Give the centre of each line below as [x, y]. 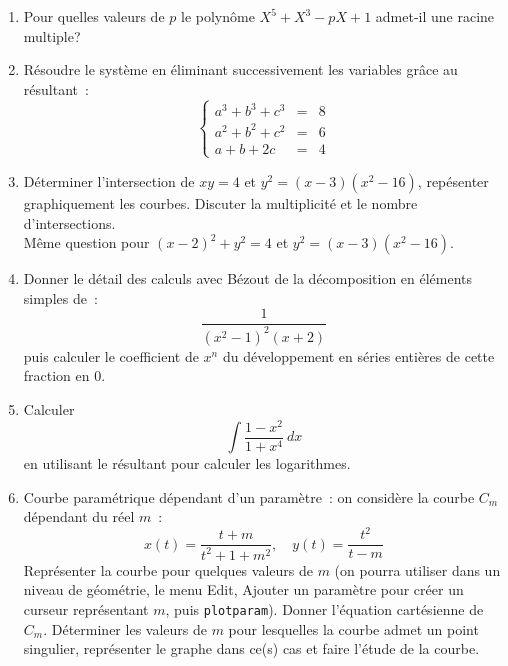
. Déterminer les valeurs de [125, 628]
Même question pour [86, 242]
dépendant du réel [79, 516]
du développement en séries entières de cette [358, 355]
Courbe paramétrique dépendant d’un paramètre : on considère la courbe [249, 496]
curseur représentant [86, 608]
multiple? [52, 35]
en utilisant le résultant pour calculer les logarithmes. [187, 463]
